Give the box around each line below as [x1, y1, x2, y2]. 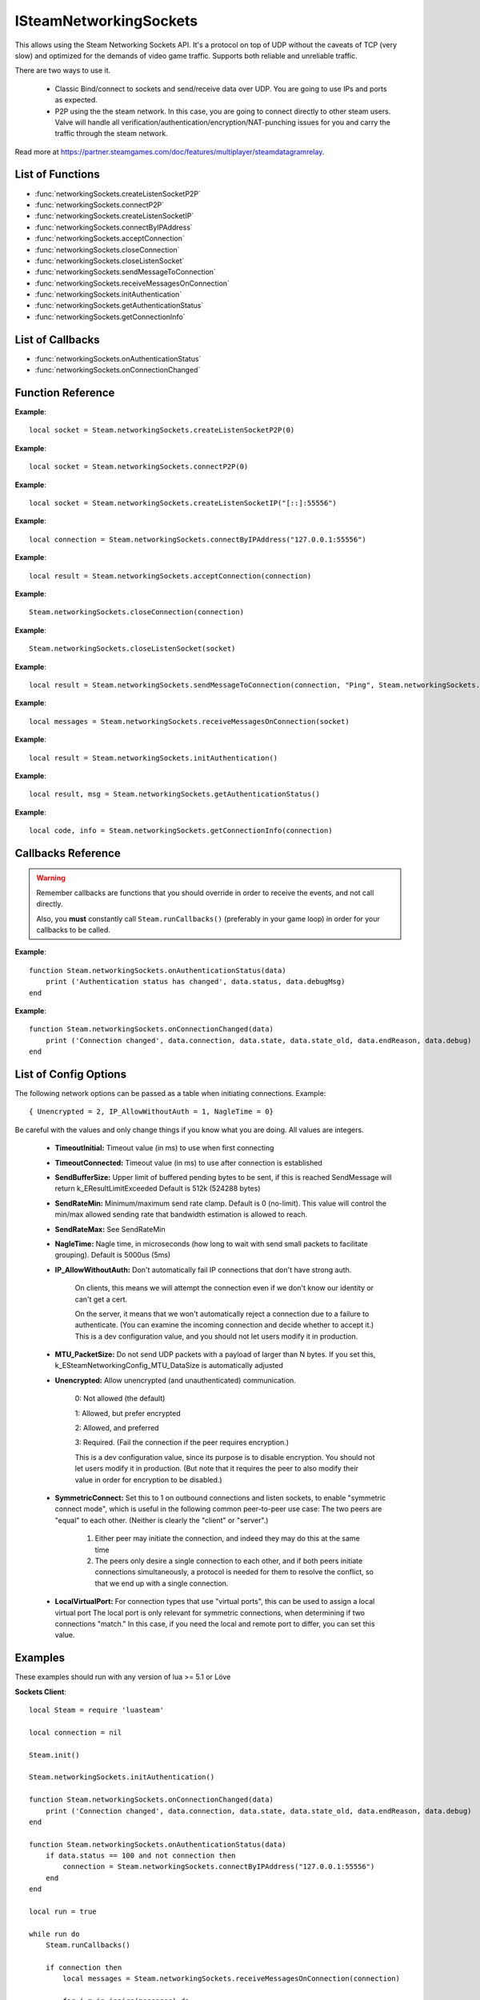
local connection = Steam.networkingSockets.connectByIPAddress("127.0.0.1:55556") [29, 534, 367, 544]
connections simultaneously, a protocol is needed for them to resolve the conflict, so [94, 1567, 374, 1577]
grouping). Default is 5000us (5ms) [54, 1250, 171, 1260]
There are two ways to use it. [14, 66, 111, 75]
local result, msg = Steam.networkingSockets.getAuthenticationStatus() [29, 790, 320, 799]
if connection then [45, 1962, 122, 1972]
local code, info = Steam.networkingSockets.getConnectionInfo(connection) [29, 826, 333, 835]
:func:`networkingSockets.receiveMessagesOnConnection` [34, 278, 230, 288]
